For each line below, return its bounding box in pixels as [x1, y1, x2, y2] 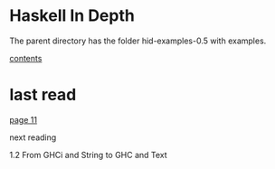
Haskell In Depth [9, 5, 136, 26]
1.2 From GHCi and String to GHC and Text [9, 149, 167, 160]
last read [9, 85, 77, 105]
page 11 [9, 114, 38, 125]
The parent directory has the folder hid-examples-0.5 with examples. [9, 35, 267, 46]
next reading [9, 132, 57, 143]
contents [9, 52, 43, 63]
